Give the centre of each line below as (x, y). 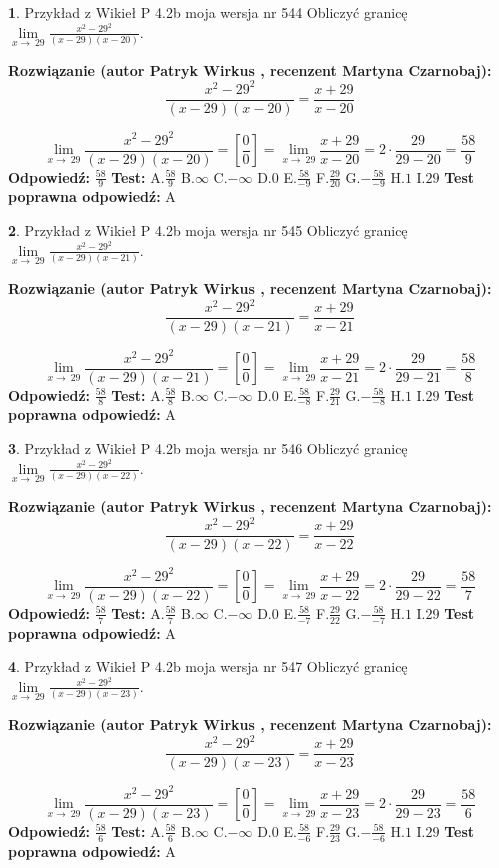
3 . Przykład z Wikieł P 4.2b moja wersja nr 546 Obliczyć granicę (208, 448)
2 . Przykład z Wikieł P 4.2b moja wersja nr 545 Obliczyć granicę (208, 230)
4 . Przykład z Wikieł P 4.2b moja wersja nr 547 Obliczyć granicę (208, 666)
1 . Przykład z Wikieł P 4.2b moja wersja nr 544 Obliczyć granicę (208, 12)
